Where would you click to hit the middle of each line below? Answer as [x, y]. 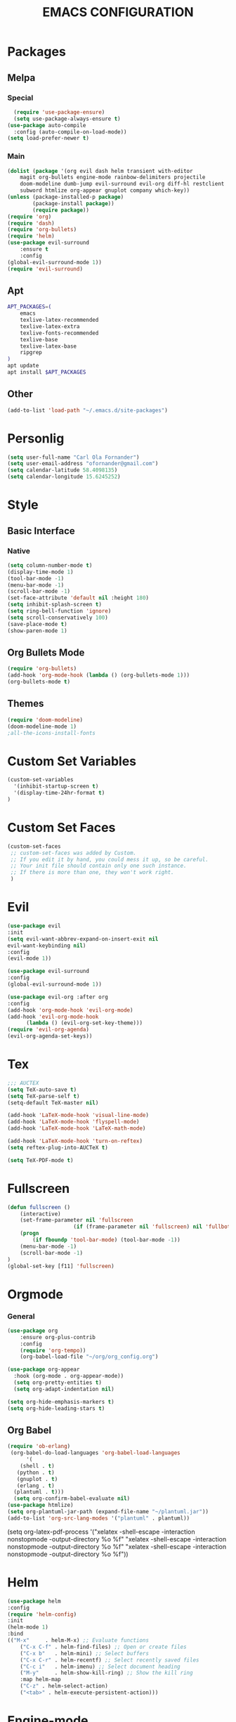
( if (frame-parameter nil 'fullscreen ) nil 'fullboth [153, 1227]
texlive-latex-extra [50, 326]
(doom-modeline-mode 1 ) [42, 726]
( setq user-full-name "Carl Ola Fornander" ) [73, 457]
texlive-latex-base [48, 346]
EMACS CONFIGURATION [118, 12]
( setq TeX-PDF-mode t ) [40, 1160]
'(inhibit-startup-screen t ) [56, 787]
